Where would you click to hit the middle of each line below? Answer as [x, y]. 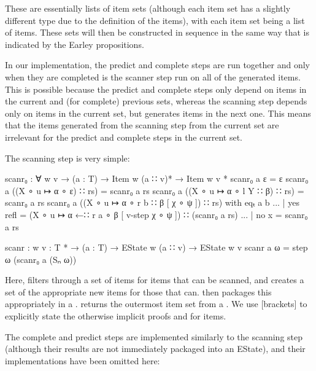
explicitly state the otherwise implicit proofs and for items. [116, 316]
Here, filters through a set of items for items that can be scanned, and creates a [155, 280]
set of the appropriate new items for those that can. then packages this [138, 291]
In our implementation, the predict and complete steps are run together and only [157, 65]
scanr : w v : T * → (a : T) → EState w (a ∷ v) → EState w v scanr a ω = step [156, 247]
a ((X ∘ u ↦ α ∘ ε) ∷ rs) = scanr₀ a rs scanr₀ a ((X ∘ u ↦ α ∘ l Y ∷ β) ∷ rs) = [155, 190]
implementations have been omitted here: [83, 360]
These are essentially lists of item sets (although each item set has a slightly [148, 8]
